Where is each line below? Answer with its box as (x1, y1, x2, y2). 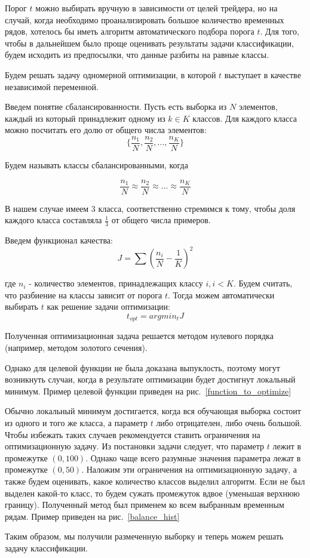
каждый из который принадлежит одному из (5, 112, 165, 124)
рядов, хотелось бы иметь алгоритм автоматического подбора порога (5, 25, 254, 38)
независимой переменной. (5, 80, 99, 93)
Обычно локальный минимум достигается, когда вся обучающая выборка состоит (5, 405, 301, 417)
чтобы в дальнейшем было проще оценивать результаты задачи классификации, (5, 36, 294, 49)
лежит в (272, 440, 302, 452)
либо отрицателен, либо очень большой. (156, 416, 302, 428)
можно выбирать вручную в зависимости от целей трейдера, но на (35, 2, 278, 14)
